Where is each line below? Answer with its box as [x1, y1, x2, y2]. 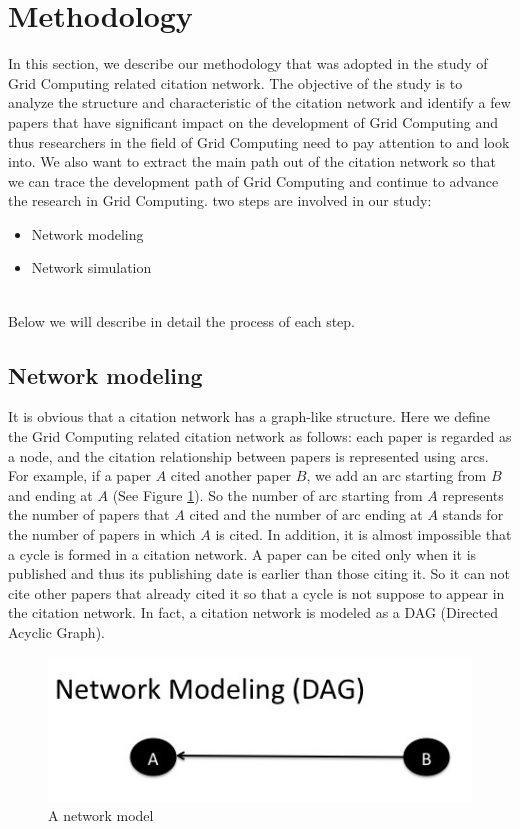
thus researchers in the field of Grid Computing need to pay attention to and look [8, 131, 510, 152]
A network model [48, 805, 154, 826]
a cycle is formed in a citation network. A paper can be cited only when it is [8, 543, 477, 564]
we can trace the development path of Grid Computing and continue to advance [8, 170, 499, 191]
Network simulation [31, 257, 152, 278]
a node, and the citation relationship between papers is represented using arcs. [8, 445, 489, 466]
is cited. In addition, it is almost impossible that [215, 524, 512, 545]
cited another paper [170, 465, 292, 486]
